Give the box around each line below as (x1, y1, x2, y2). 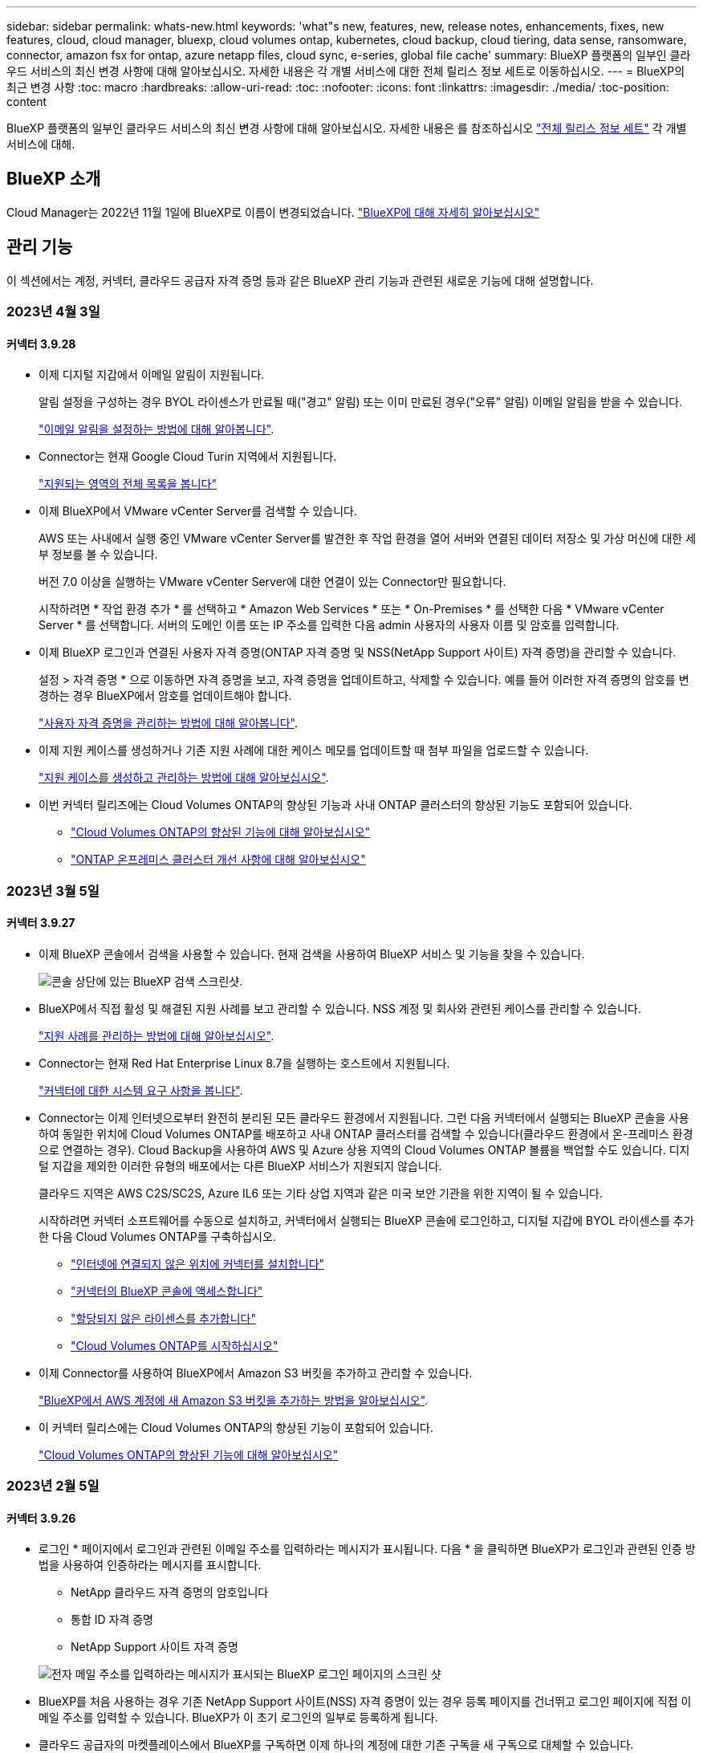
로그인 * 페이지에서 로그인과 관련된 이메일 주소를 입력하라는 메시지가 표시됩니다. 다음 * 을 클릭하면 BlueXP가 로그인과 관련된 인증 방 (39, 1542, 696, 1556)
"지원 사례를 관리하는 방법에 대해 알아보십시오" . (39, 1028, 274, 1043)
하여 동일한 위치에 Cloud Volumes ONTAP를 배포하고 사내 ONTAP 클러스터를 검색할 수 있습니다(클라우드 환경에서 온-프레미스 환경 (39, 1126, 693, 1141)
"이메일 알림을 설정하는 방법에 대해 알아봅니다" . (39, 422, 274, 437)
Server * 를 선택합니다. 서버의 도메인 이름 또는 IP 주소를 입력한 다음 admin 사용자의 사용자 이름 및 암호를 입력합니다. (39, 618, 620, 632)
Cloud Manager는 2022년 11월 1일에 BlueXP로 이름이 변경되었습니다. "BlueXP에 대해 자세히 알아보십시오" (6, 205, 540, 219)
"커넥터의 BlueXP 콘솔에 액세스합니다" (71, 1283, 263, 1298)
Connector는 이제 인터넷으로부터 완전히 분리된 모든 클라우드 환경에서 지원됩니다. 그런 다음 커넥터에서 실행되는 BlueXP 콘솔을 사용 (39, 1110, 689, 1125)
